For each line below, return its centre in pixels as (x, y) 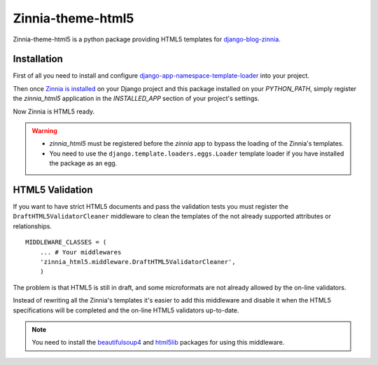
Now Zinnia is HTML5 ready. (54, 111)
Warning (44, 131)
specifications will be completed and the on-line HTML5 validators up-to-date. (126, 310)
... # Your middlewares (80, 252)
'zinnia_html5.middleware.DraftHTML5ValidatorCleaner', (138, 262)
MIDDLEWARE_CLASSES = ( (66, 242)
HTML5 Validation (53, 190)
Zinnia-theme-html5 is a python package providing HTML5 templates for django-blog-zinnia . (147, 39)
